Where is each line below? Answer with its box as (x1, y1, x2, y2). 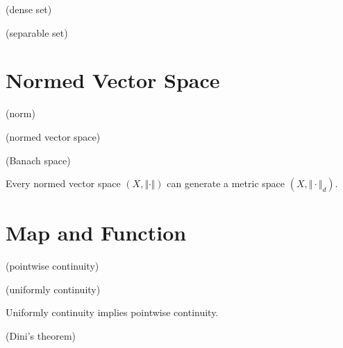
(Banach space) (6, 153, 71, 167)
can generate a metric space (167, 176, 285, 191)
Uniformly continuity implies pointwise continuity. (6, 305, 219, 320)
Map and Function (6, 218, 187, 247)
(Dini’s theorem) (6, 329, 76, 342)
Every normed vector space (6, 176, 121, 191)
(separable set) (6, 25, 68, 40)
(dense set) (6, 2, 52, 16)
